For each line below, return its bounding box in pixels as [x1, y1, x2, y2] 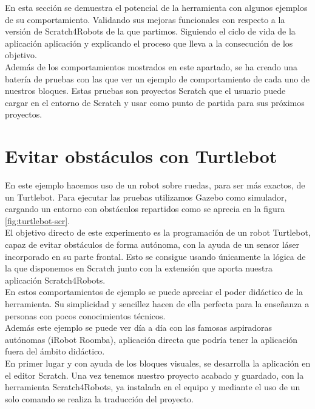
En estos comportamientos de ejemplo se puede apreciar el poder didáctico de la [5, 285, 303, 298]
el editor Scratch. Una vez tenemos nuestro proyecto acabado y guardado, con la [5, 368, 304, 381]
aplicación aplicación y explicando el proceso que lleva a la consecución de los [5, 36, 293, 49]
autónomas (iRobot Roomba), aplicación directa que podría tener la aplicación [5, 333, 298, 345]
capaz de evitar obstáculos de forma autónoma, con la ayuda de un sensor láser [5, 238, 300, 251]
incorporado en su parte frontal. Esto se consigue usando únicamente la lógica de [5, 250, 306, 262]
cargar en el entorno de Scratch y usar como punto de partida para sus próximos [5, 96, 305, 108]
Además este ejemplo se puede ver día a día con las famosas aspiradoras [5, 321, 273, 334]
